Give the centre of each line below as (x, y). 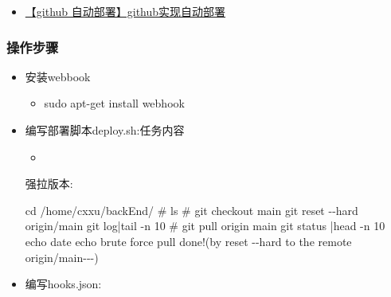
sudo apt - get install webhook (114, 103)
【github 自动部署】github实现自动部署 (125, 11)
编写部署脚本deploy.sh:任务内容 (105, 130)
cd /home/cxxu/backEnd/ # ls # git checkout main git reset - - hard (192, 210)
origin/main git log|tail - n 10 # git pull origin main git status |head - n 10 (205, 226)
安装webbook (58, 76)
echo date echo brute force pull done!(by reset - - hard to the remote (188, 241)
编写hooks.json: (63, 284)
